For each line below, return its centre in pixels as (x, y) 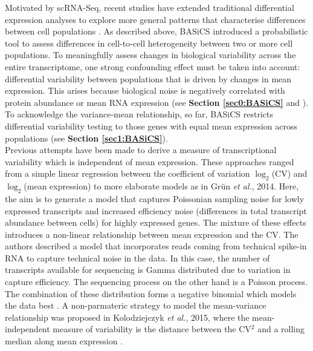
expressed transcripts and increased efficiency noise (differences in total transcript (156, 210)
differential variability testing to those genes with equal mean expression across (151, 126)
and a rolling (281, 329)
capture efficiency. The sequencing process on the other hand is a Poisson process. (156, 282)
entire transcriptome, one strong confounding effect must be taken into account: (153, 66)
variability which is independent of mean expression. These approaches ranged (150, 161)
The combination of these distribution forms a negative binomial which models (151, 293)
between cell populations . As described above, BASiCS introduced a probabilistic (156, 31)
